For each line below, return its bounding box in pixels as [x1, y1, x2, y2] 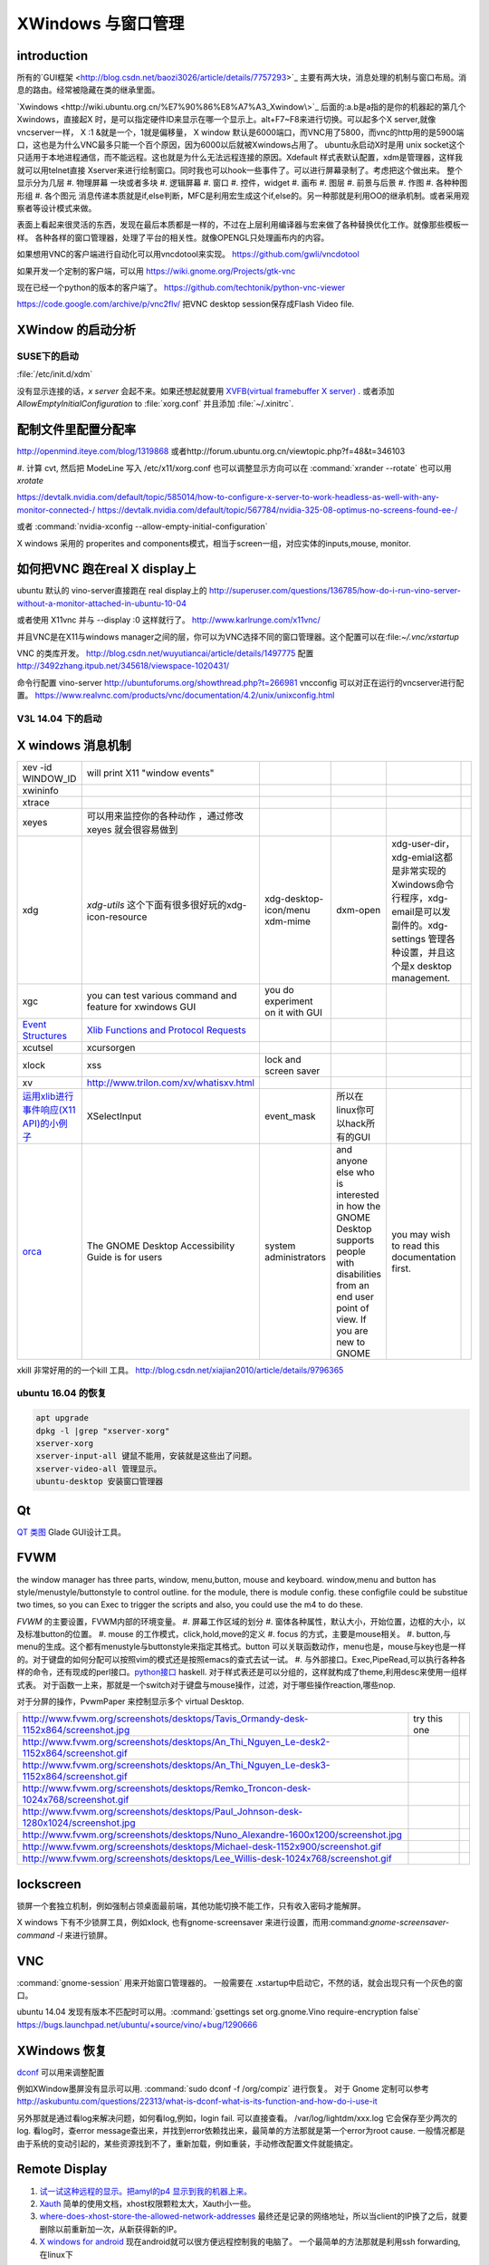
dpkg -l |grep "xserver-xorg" [35, 1425, 170, 1436]
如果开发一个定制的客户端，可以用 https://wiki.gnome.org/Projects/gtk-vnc [16, 265, 296, 276]
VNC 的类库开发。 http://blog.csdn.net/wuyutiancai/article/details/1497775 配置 [16, 648, 314, 659]
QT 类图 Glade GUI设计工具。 [16, 1527, 127, 1537]
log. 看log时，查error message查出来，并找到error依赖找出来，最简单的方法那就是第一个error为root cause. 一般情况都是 [16, 2125, 465, 2136]
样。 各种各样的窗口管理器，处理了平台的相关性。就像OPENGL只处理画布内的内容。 [16, 232, 330, 243]
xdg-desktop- [264, 892, 324, 905]
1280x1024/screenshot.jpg [22, 1817, 136, 1829]
